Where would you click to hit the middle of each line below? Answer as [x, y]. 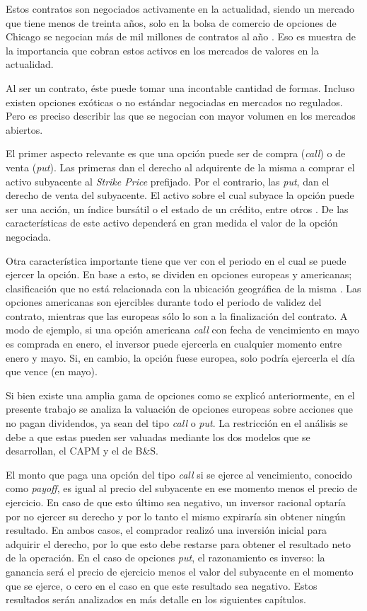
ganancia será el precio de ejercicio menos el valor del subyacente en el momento [180, 571]
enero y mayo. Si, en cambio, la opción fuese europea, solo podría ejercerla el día [180, 357]
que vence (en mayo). [52, 371]
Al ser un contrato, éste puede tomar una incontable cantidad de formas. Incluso [180, 87]
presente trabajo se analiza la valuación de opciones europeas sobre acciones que [179, 409]
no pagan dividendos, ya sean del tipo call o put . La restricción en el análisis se [177, 423]
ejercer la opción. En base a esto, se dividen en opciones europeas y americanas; [179, 274]
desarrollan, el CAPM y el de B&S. [82, 451]
